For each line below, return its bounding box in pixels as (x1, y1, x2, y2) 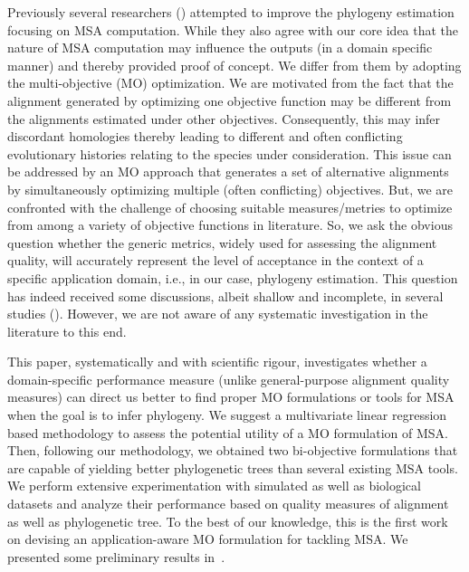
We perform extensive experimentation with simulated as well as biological (7, 476, 421, 495)
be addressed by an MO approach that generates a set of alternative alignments (7, 162, 449, 181)
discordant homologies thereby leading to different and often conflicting (7, 127, 403, 146)
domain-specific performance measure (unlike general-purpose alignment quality (7, 369, 450, 388)
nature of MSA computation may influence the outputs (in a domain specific (7, 38, 433, 57)
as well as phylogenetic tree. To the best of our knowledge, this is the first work (7, 511, 448, 530)
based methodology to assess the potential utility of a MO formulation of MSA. (7, 423, 448, 442)
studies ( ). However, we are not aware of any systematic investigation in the (7, 304, 428, 323)
